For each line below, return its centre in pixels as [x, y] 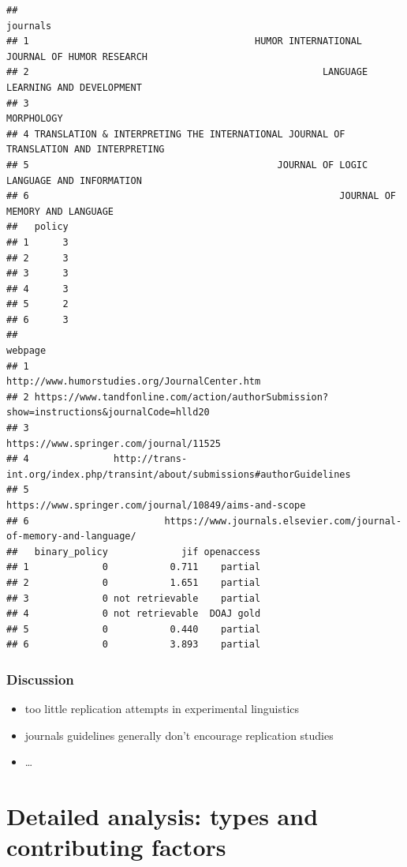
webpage [26, 351]
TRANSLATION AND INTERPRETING [86, 150]
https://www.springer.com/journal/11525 [114, 443]
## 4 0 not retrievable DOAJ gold [134, 614]
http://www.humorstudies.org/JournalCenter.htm [134, 382]
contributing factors [116, 847]
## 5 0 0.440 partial [134, 629]
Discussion [40, 679]
